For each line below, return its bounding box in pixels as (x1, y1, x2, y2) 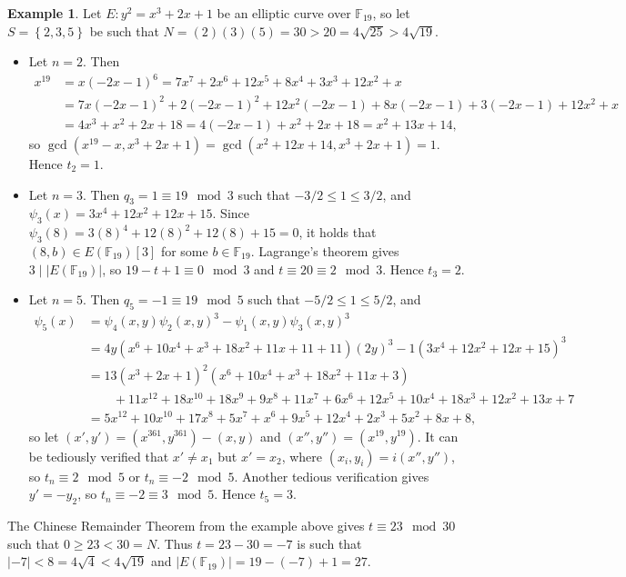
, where (281, 446, 323, 465)
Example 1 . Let (7, 4, 102, 22)
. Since (212, 204, 249, 223)
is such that (297, 533, 362, 552)
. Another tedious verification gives (234, 466, 429, 485)
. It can (417, 426, 459, 445)
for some (160, 241, 208, 260)
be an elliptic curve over (217, 4, 351, 22)
